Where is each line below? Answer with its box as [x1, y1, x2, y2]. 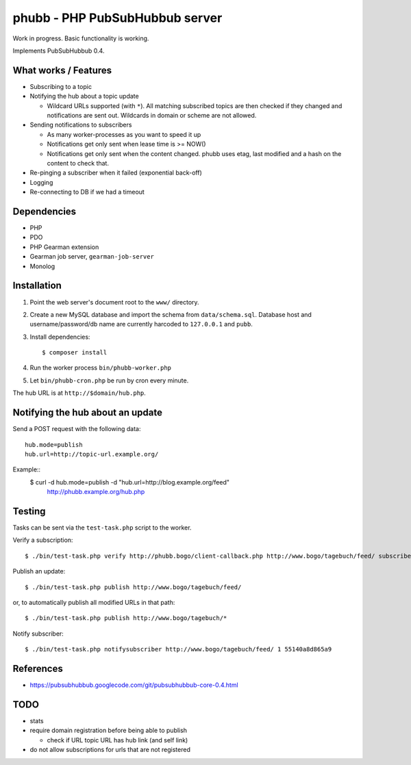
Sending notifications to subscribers [29, 120, 132, 129]
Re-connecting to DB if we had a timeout [29, 188, 145, 196]
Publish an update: [12, 567, 66, 575]
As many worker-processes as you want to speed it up [47, 130, 201, 138]
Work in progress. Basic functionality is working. [12, 34, 149, 42]
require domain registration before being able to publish [29, 726, 188, 735]
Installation [12, 280, 62, 291]
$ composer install [42, 349, 108, 356]
